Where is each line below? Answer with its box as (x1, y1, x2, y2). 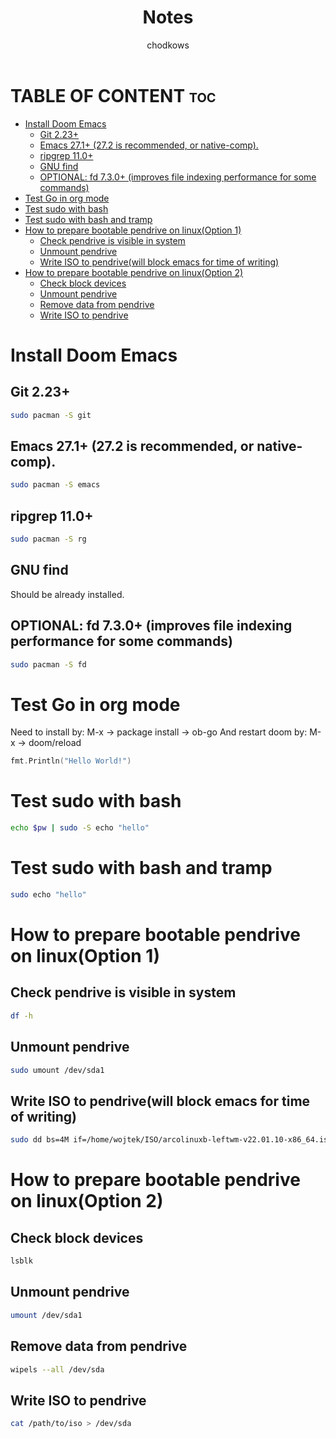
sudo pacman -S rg (10, 534, 87, 545)
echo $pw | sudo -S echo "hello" (10, 823, 150, 833)
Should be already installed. (10, 588, 125, 600)
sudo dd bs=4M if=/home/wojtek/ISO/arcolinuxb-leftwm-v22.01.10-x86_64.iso (10, 1135, 333, 1145)
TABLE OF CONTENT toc (10, 84, 217, 107)
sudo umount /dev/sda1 (10, 1065, 105, 1075)
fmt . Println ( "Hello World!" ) (10, 756, 132, 766)
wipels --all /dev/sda (10, 1364, 105, 1375)
